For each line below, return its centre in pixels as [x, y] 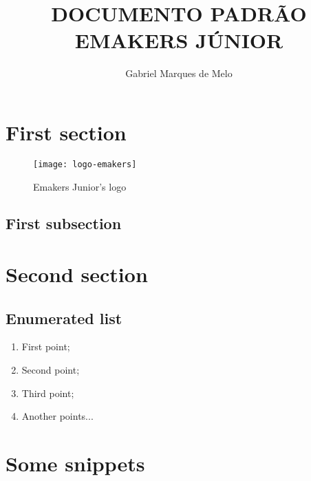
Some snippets [75, 463]
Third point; [48, 393]
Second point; [51, 370]
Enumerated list [64, 318]
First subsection [64, 223]
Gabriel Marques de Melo [179, 73]
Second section [77, 274]
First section [66, 132]
